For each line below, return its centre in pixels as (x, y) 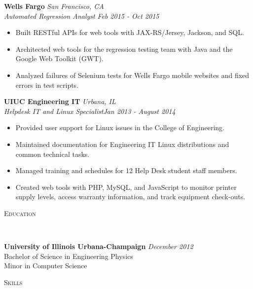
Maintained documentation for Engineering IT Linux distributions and (122, 144)
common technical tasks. (53, 154)
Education (20, 213)
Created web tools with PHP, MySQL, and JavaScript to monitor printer (126, 187)
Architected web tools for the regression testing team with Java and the (124, 49)
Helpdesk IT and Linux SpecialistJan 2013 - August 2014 (90, 111)
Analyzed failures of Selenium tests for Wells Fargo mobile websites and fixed (132, 75)
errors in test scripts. (47, 85)
